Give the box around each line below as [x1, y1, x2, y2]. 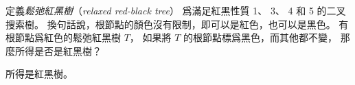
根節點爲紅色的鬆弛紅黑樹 [5, 30, 121, 45]
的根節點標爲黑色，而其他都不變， [183, 30, 338, 45]
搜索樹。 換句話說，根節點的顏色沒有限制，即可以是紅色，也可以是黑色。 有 [5, 16, 349, 31]
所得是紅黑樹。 [5, 66, 73, 81]
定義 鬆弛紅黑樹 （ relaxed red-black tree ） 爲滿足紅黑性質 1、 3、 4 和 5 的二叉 [5, 3, 346, 17]
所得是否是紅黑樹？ [14, 43, 102, 58]
